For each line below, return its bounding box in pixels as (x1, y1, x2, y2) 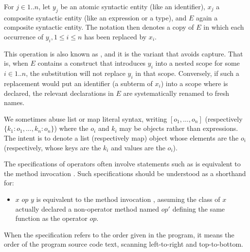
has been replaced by (84, 31, 147, 41)
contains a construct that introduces (37, 58, 146, 68)
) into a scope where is (161, 78, 228, 88)
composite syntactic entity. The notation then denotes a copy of (4, 22, 194, 32)
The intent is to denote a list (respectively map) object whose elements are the (4, 132, 239, 143)
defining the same (172, 203, 225, 214)
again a (196, 12, 218, 22)
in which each (203, 22, 244, 32)
